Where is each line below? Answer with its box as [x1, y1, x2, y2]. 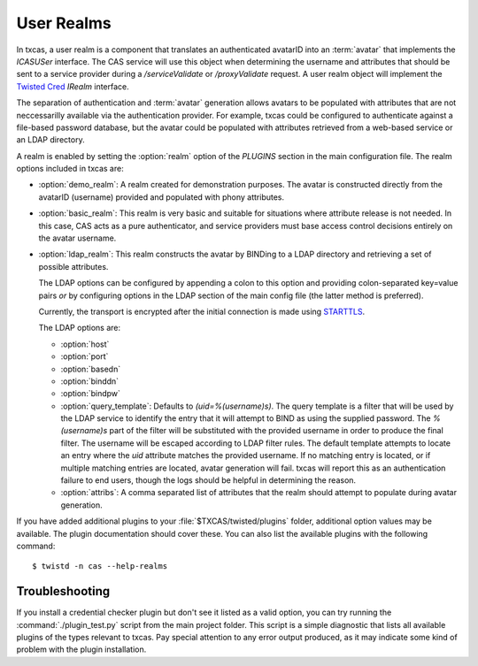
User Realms [16, 13, 112, 33]
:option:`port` [60, 351, 109, 362]
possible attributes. [38, 261, 109, 272]
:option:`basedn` [60, 364, 121, 374]
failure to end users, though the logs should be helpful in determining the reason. [60, 475, 357, 486]
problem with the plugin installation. [16, 644, 147, 655]
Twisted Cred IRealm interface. [16, 80, 130, 92]
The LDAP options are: [38, 323, 121, 333]
